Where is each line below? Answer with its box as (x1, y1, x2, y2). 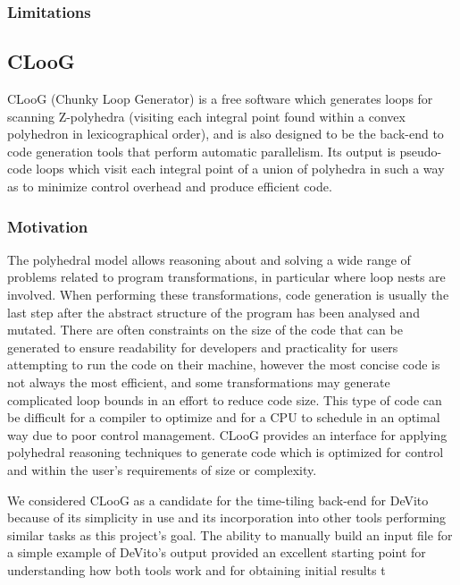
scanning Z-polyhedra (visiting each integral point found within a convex (7, 106, 406, 125)
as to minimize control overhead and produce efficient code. (7, 177, 332, 196)
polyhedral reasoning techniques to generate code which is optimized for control (7, 443, 444, 462)
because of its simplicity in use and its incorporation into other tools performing (7, 508, 447, 527)
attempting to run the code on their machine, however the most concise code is (7, 355, 440, 374)
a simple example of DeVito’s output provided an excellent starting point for (7, 543, 426, 562)
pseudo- (399, 141, 442, 160)
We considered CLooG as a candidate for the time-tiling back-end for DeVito (7, 490, 429, 509)
